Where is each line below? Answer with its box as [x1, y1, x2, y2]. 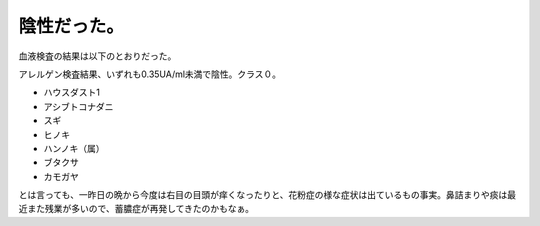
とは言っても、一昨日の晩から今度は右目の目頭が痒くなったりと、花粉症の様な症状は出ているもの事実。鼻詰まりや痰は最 [18, 189, 517, 201]
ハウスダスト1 [43, 86, 100, 99]
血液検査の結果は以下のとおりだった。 [18, 50, 177, 62]
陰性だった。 [18, 15, 125, 37]
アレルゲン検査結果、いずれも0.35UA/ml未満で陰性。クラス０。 [18, 68, 282, 80]
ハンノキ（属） [43, 142, 105, 154]
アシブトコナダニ [43, 100, 114, 112]
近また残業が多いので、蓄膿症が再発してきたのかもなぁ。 [18, 203, 255, 215]
